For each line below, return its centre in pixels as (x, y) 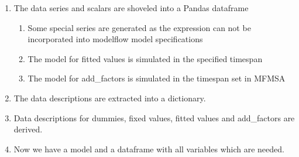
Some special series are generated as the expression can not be (139, 27)
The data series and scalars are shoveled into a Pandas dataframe (131, 8)
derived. (28, 129)
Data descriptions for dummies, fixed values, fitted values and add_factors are (154, 117)
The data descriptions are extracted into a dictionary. (110, 98)
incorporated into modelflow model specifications (115, 39)
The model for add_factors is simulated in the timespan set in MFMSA (157, 78)
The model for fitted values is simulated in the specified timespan (145, 58)
